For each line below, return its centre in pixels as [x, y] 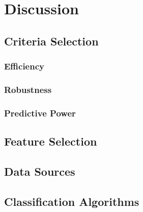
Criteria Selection [51, 41]
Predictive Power [40, 113]
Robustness [28, 89]
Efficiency [24, 66]
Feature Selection [51, 141]
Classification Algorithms [72, 201]
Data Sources [40, 171]
